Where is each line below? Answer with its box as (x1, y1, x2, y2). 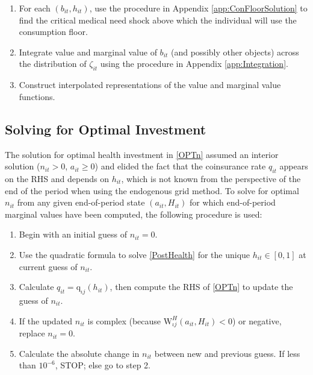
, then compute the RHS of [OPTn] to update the (110, 280, 293, 293)
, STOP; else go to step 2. (55, 359, 151, 371)
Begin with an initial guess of (19, 228, 128, 241)
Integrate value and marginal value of (19, 45, 157, 58)
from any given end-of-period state (17, 196, 145, 209)
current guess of (19, 260, 78, 273)
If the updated (19, 314, 73, 327)
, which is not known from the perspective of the (121, 172, 301, 184)
